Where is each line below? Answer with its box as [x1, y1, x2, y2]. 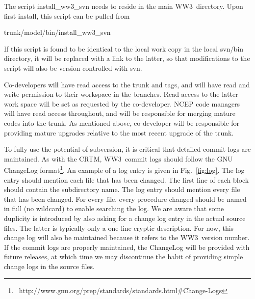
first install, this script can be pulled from [4, 10, 130, 21]
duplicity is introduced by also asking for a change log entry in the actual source [4, 213, 246, 223]
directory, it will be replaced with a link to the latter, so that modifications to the [4, 53, 250, 63]
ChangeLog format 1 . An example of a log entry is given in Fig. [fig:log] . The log [4, 163, 245, 175]
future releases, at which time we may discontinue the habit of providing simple [4, 251, 243, 262]
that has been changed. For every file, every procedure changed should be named [4, 193, 247, 204]
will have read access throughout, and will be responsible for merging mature [4, 108, 235, 118]
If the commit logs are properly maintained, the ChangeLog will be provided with [4, 242, 250, 252]
